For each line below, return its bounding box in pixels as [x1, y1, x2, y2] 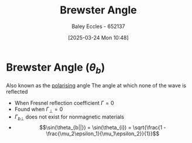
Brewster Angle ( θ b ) [6, 61, 105, 76]
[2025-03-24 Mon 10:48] [68, 34, 129, 41]
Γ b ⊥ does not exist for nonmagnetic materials [14, 113, 125, 121]
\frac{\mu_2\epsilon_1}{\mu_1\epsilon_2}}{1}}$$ [46, 130, 160, 137]
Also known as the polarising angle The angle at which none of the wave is [6, 82, 186, 89]
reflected [6, 88, 28, 95]
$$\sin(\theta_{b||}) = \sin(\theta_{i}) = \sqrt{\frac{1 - [39, 124, 166, 131]
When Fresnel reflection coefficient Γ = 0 [14, 100, 114, 107]
